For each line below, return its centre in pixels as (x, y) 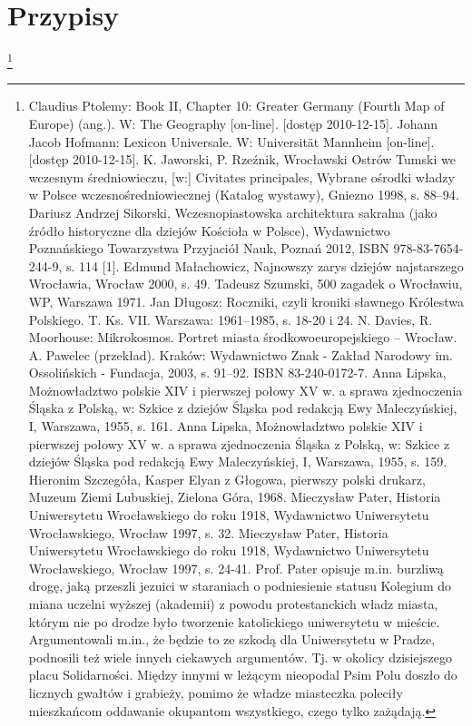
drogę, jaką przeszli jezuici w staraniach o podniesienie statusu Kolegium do (240, 586)
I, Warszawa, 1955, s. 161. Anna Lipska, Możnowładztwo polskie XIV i (226, 426)
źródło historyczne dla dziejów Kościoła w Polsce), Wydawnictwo (209, 230)
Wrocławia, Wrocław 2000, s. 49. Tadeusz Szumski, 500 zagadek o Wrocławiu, (246, 284)
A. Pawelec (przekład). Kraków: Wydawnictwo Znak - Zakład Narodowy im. (241, 354)
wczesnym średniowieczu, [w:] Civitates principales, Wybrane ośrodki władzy (241, 177)
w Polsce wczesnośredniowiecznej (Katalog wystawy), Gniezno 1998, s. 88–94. (244, 195)
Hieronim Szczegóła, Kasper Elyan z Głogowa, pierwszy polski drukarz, (227, 479)
